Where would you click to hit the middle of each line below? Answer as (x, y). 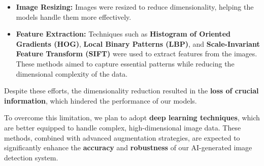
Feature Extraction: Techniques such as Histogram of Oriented (123, 34)
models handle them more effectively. (74, 16)
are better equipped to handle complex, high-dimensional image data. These (123, 127)
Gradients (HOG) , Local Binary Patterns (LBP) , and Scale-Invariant (138, 43)
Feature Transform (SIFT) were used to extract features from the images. (137, 54)
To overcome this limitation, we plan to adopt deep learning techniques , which (132, 118)
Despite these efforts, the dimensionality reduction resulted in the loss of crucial (131, 91)
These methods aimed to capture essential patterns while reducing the (125, 63)
